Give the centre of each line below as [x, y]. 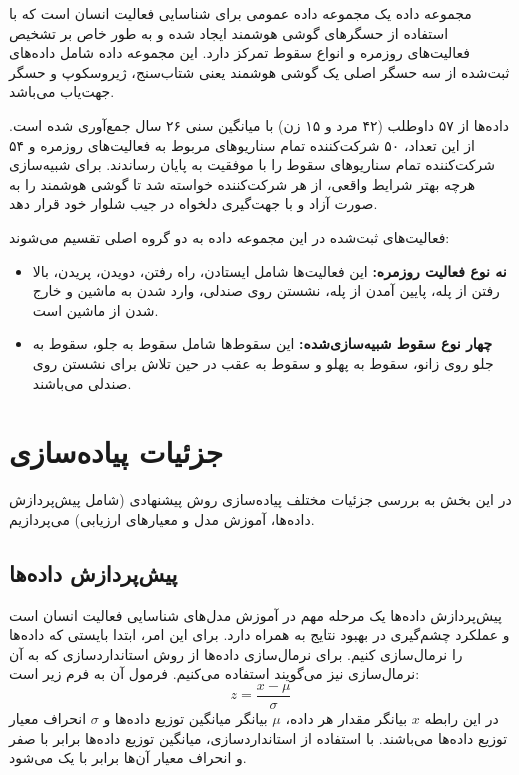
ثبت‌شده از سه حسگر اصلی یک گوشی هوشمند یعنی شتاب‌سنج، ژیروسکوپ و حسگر [259, 71]
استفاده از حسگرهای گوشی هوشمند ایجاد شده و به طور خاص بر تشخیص [229, 32]
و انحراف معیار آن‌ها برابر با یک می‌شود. [128, 757]
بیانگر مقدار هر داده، [346, 718]
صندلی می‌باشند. [82, 382]
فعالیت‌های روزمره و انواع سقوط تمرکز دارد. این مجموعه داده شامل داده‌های [240, 52]
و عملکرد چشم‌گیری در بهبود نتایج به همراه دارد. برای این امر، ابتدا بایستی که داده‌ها [259, 634]
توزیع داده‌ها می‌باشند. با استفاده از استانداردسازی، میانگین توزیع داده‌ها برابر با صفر [258, 737]
